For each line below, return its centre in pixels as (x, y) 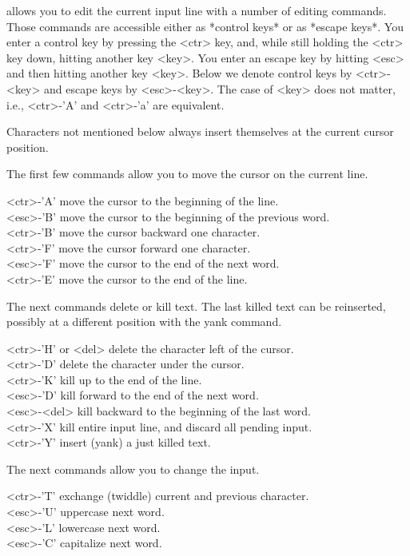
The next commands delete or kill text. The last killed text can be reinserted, (196, 306)
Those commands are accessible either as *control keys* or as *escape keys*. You (205, 26)
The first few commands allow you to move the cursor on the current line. (187, 174)
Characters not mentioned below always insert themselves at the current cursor (200, 131)
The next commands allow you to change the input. (133, 469)
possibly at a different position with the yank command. (144, 322)
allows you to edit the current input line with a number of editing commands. (197, 10)
